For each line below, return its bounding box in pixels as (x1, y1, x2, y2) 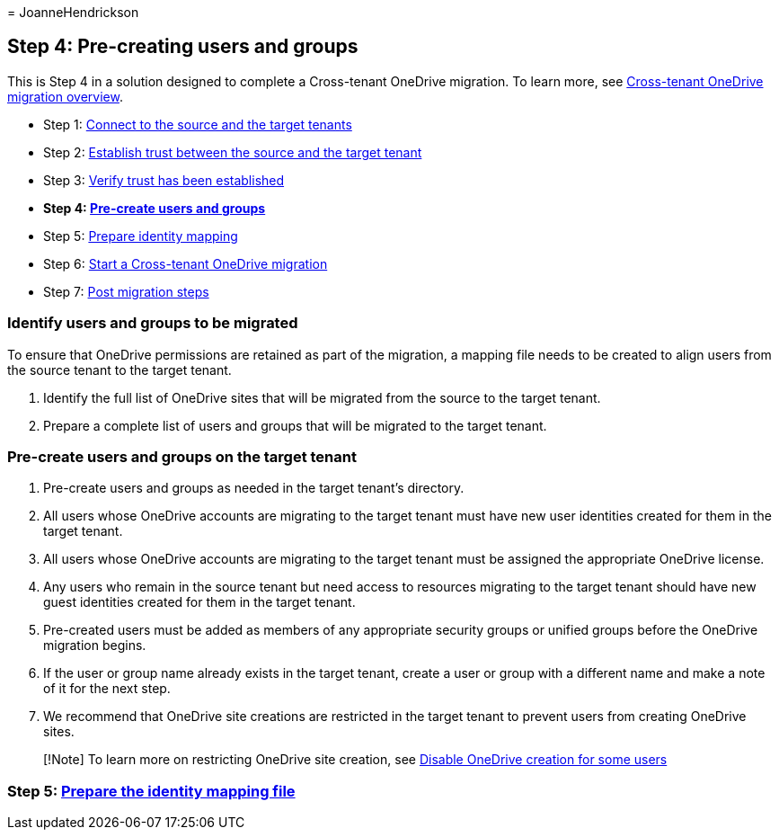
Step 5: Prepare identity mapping (43, 227, 238, 244)
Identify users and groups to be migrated (7, 314, 298, 333)
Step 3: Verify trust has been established (43, 172, 285, 188)
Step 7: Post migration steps (43, 283, 209, 299)
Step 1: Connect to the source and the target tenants (43, 116, 352, 132)
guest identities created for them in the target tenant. (43, 594, 356, 610)
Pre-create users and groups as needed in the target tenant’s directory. (43, 480, 465, 496)
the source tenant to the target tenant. (7, 361, 232, 378)
